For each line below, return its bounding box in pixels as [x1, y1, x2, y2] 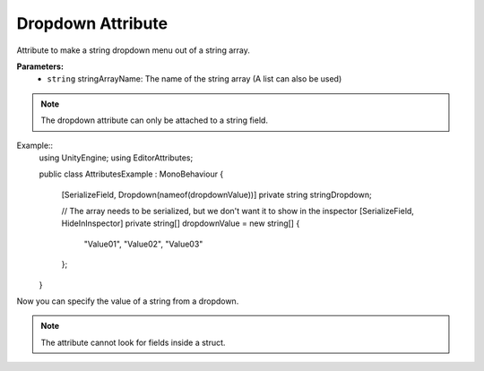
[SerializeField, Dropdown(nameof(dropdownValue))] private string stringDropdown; [61, 189, 372, 200]
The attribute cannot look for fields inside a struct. [40, 337, 226, 348]
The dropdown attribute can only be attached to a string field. [40, 115, 269, 125]
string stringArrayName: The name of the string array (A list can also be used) [47, 73, 342, 84]
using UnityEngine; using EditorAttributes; [39, 152, 194, 163]
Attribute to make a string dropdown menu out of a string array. [16, 45, 250, 56]
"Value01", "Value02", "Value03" [83, 238, 203, 249]
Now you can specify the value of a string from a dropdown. [16, 296, 239, 306]
